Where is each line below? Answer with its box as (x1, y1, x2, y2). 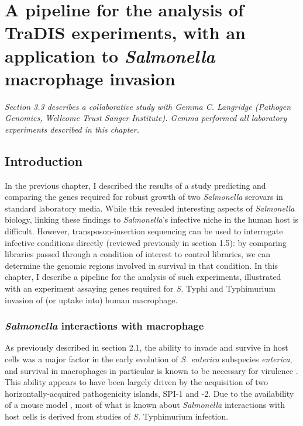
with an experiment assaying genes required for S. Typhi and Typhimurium (5, 282, 276, 295)
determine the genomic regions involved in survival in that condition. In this (5, 259, 278, 271)
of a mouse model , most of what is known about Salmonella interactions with (5, 399, 285, 411)
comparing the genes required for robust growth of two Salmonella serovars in (5, 191, 283, 203)
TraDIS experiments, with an (5, 20, 246, 44)
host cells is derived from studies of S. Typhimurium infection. (5, 410, 229, 422)
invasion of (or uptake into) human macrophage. (5, 293, 178, 306)
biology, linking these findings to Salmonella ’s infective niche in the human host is (5, 213, 299, 226)
